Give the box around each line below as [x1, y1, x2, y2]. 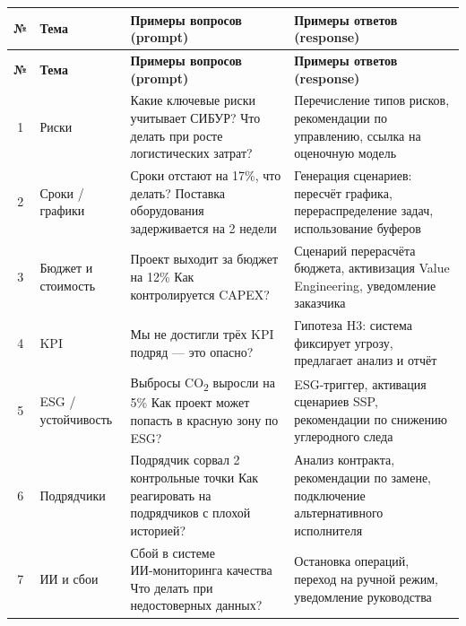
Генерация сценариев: [294, 166, 412, 184]
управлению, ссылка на [294, 126, 421, 144]
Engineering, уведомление [294, 275, 436, 294]
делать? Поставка [130, 183, 226, 202]
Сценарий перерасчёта [294, 240, 416, 259]
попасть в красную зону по [130, 411, 279, 429]
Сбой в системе [130, 543, 215, 561]
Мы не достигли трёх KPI [130, 325, 274, 343]
